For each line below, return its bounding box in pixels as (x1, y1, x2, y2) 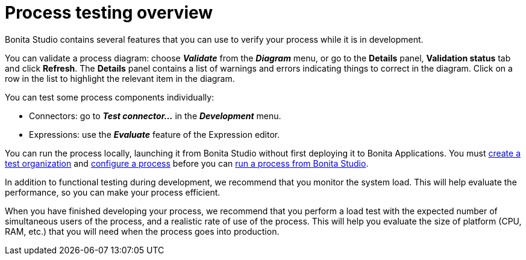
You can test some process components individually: (5, 91, 214, 102)
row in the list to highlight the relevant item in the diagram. (5, 73, 235, 84)
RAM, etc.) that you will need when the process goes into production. (5, 226, 280, 237)
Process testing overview (5, 2, 213, 23)
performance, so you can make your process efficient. (5, 187, 221, 197)
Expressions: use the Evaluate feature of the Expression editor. (29, 129, 280, 140)
